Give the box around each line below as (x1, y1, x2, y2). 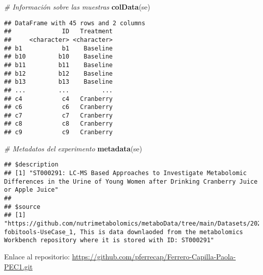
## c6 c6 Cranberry (4, 103, 113, 111)
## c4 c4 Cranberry (4, 95, 113, 102)
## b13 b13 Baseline (4, 78, 113, 86)
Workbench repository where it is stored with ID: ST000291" (4, 237, 214, 244)
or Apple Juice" (4, 186, 59, 194)
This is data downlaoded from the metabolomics (80, 228, 243, 236)
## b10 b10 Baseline (4, 53, 113, 61)
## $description (4, 161, 59, 169)
